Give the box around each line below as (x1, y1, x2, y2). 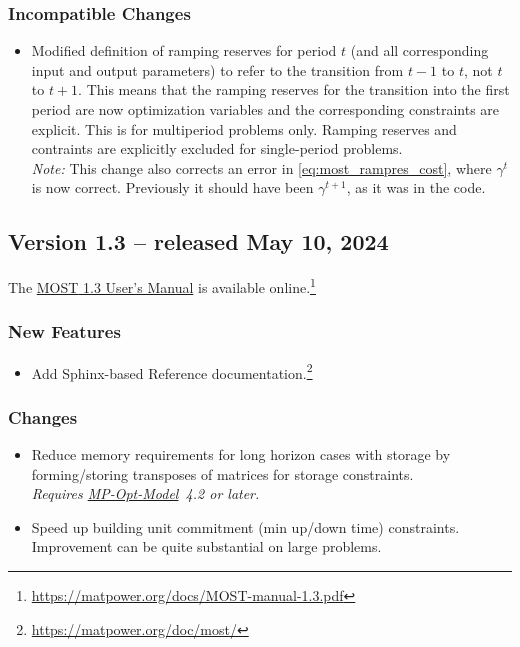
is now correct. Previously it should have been (31, 177, 314, 198)
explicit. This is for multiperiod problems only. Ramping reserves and (31, 118, 457, 139)
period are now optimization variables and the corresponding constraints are (31, 99, 500, 119)
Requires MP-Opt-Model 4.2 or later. (31, 483, 260, 504)
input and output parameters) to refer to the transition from (31, 59, 404, 80)
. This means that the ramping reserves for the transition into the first (78, 79, 510, 100)
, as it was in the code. (346, 177, 486, 198)
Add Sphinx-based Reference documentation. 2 (31, 359, 313, 383)
